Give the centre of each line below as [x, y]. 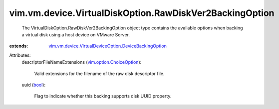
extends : [19, 46]
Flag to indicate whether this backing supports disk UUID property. [103, 96]
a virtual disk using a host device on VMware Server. [76, 34]
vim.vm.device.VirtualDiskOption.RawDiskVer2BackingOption [142, 13]
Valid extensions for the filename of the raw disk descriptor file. [99, 73]
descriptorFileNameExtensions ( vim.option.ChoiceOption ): [82, 62]
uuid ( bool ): [34, 85]
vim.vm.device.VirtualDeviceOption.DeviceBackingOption [108, 46]
